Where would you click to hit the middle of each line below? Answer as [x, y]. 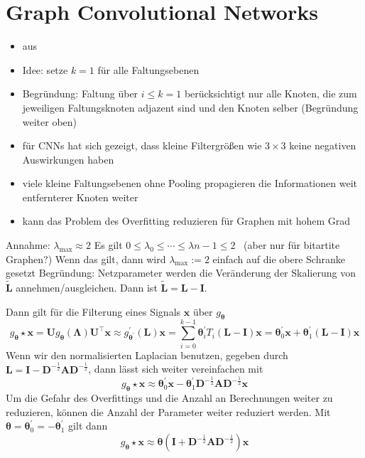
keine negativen [323, 145]
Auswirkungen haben [68, 159]
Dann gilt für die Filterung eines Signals [93, 311]
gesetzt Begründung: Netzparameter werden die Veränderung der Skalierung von [181, 273]
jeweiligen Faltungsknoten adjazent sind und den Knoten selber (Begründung [190, 107]
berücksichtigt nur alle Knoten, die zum [271, 94]
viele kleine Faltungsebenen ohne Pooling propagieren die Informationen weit [190, 183]
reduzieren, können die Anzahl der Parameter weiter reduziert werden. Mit [168, 411]
